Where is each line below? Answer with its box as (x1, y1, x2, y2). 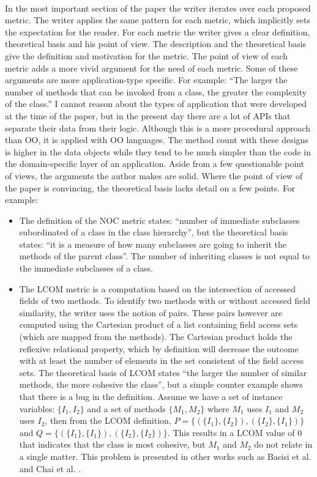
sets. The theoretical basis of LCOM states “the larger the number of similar (19, 366, 307, 379)
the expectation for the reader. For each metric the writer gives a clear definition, (5, 25, 310, 38)
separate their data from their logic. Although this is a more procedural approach (5, 121, 311, 134)
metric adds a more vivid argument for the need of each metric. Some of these (5, 61, 298, 74)
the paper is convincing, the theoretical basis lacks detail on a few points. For (5, 181, 296, 194)
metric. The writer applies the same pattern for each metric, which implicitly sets (5, 13, 311, 26)
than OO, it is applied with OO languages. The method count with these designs (5, 133, 308, 146)
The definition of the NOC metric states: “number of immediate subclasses (19, 213, 300, 226)
